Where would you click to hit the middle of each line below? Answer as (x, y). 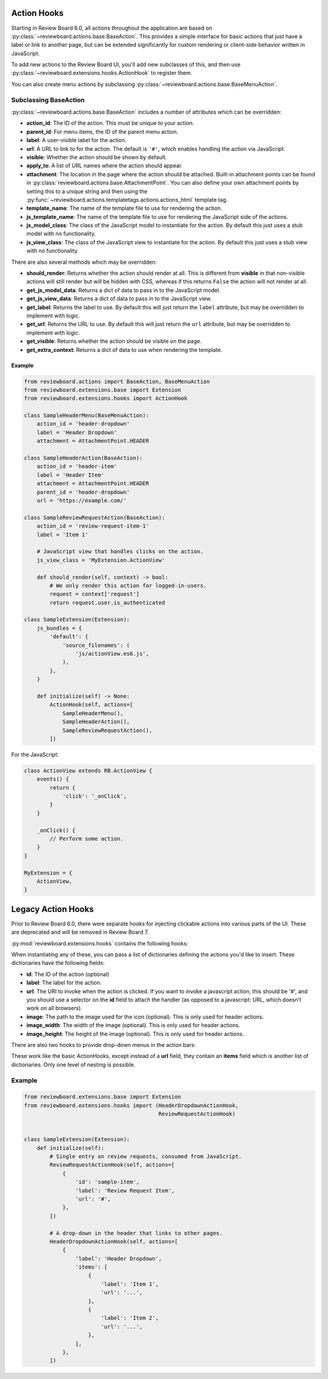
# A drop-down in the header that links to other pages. (136, 1233)
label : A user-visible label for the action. (77, 140)
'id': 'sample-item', (107, 1182)
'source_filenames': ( (96, 645)
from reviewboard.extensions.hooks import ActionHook (106, 399)
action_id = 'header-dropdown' (83, 424)
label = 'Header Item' (70, 475)
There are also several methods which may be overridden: (84, 262)
